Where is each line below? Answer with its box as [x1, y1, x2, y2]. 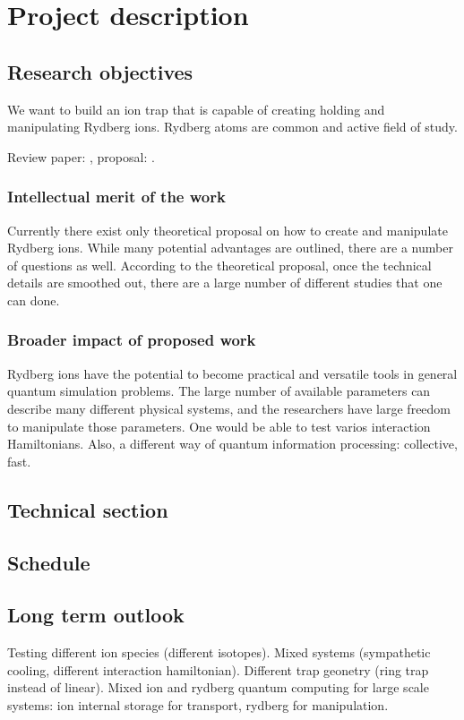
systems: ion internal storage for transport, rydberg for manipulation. [7, 695, 389, 714]
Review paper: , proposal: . [7, 147, 155, 166]
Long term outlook [7, 601, 185, 629]
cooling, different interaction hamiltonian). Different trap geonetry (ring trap [7, 660, 429, 679]
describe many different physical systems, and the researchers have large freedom [7, 399, 451, 417]
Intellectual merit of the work [7, 185, 226, 208]
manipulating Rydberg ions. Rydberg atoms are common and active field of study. [7, 117, 458, 136]
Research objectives [7, 57, 193, 85]
